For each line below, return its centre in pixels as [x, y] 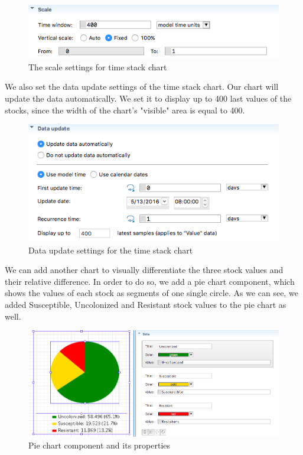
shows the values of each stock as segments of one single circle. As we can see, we [151, 293]
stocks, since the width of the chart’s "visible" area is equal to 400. [125, 110]
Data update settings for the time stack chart [111, 250]
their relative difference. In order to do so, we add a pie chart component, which [150, 281]
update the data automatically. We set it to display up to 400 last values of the [148, 98]
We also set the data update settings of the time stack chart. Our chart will [142, 87]
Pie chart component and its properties [100, 445]
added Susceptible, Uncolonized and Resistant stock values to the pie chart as [146, 304]
